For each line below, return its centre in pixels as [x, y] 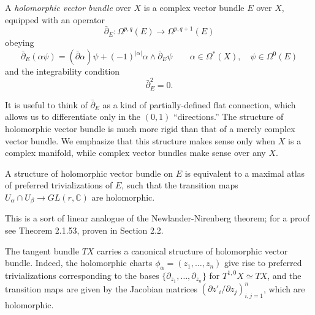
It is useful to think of [46, 104]
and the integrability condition [63, 71]
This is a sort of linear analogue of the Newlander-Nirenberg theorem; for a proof [157, 218]
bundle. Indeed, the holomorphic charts [79, 263]
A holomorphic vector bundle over [68, 7]
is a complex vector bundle [194, 7]
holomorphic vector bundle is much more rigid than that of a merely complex [150, 128]
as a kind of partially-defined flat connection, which [199, 104]
